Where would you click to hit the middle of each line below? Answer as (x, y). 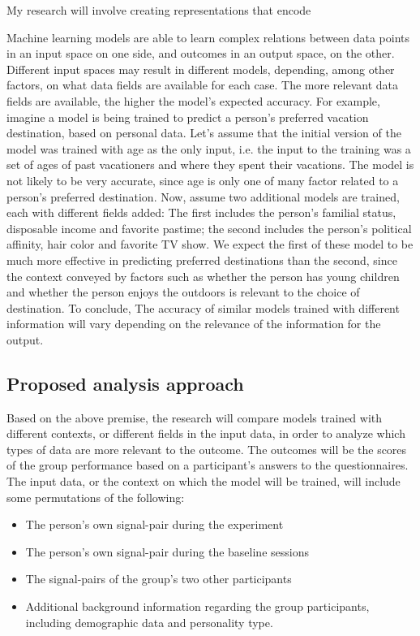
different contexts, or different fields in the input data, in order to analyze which (206, 433)
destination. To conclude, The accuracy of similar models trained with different (203, 307)
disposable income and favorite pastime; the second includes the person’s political (209, 228)
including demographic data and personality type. (149, 622)
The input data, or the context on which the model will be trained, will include (204, 481)
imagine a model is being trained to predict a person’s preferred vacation (188, 117)
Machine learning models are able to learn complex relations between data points (208, 37)
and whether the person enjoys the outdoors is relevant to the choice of (183, 292)
